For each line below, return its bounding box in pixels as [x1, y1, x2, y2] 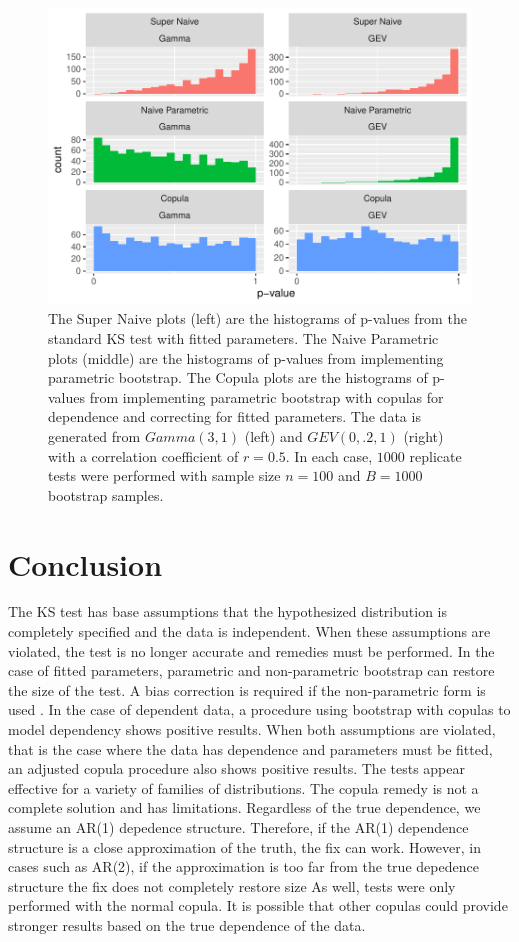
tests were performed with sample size [48, 465, 281, 486]
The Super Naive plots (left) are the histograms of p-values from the [48, 308, 467, 329]
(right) [403, 425, 444, 446]
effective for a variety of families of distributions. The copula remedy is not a [8, 777, 479, 798]
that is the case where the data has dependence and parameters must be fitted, [8, 738, 493, 759]
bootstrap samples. [48, 484, 164, 505]
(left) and [244, 425, 303, 446]
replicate [409, 445, 462, 466]
